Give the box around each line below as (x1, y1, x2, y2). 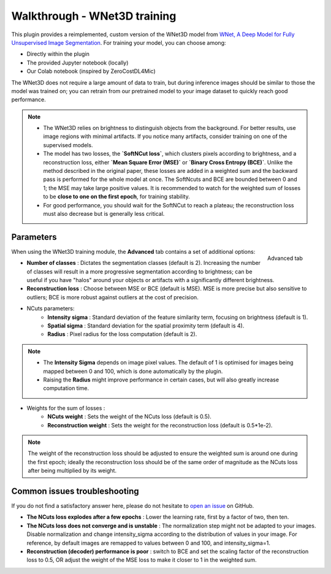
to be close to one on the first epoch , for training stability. (43, 193, 190, 201)
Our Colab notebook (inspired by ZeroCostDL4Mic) (26, 67, 156, 75)
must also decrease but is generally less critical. (43, 210, 165, 217)
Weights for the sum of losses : (26, 404, 105, 411)
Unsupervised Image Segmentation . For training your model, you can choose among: (11, 39, 226, 46)
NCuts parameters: (26, 305, 75, 312)
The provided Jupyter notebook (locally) (26, 59, 129, 66)
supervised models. (43, 141, 93, 148)
